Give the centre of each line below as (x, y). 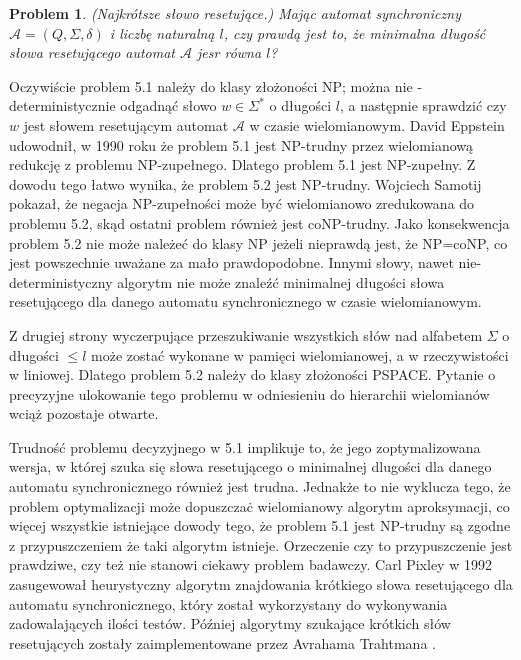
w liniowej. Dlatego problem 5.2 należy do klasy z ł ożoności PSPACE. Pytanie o (252, 374)
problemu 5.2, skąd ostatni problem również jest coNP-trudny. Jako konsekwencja (259, 222)
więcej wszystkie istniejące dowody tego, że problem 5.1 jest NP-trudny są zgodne (260, 525)
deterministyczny (61, 281)
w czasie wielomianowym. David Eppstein (377, 124)
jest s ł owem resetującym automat (126, 124)
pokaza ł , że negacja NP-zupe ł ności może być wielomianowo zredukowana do (242, 203)
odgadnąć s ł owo (168, 105)
